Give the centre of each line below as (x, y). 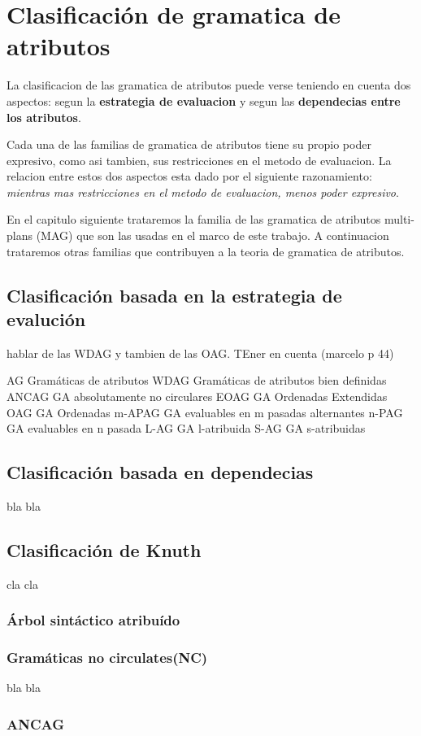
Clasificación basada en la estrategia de (174, 295)
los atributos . (44, 117)
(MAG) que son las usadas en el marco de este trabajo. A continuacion (213, 235)
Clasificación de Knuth (104, 550)
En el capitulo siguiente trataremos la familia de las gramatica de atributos (194, 219)
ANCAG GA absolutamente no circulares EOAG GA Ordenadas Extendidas (197, 396)
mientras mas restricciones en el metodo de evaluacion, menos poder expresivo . (203, 192)
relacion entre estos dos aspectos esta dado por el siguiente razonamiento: (189, 176)
